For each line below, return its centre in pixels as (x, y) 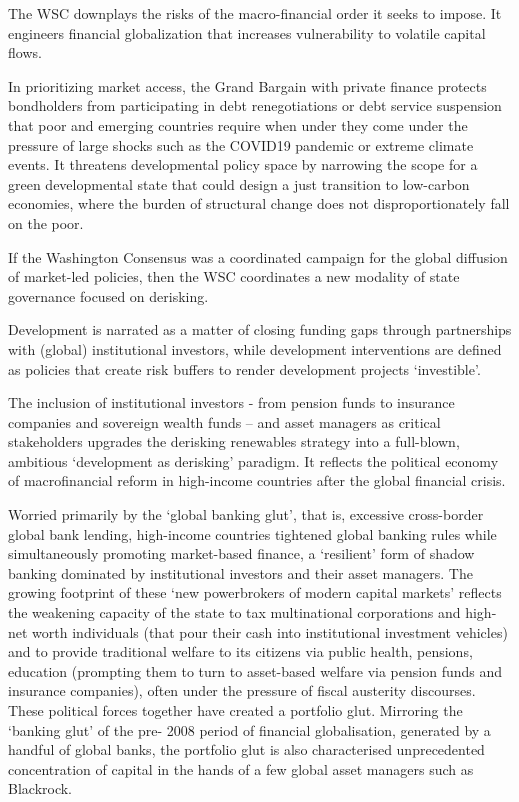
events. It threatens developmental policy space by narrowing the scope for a (243, 164)
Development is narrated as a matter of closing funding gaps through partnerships (260, 329)
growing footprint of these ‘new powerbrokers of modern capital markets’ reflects (255, 592)
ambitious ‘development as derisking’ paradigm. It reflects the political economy (253, 460)
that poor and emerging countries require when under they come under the (238, 124)
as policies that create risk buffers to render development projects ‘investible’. (244, 368)
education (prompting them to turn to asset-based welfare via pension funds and (255, 670)
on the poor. (46, 222)
